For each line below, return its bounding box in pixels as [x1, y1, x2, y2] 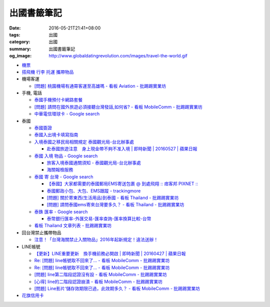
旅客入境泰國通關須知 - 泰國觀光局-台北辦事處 [46, 160, 141, 166]
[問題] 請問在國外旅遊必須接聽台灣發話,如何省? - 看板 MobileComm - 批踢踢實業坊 [34, 104, 202, 110]
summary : [9, 45, 31, 52]
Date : [9, 25, 21, 31]
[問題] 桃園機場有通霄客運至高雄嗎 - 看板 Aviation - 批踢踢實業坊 [34, 83, 166, 89]
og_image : [9, 53, 32, 59]
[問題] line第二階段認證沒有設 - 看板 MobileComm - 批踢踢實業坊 [34, 272, 167, 278]
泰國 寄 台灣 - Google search [34, 174, 93, 180]
